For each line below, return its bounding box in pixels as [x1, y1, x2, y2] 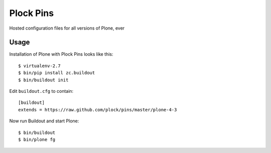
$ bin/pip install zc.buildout [18, 70, 95, 76]
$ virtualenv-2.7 [18, 63, 61, 69]
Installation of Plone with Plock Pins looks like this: [9, 51, 113, 57]
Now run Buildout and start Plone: [9, 118, 79, 124]
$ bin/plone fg [18, 136, 56, 142]
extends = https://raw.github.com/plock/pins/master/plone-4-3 [18, 107, 177, 112]
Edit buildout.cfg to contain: [9, 88, 74, 94]
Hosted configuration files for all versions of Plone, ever [9, 25, 125, 31]
